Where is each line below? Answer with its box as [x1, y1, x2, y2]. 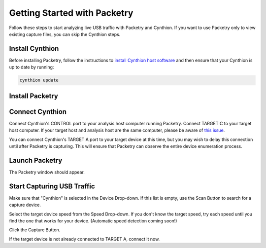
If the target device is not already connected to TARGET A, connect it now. [9, 236, 160, 242]
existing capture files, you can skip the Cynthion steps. [9, 31, 121, 37]
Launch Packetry [9, 156, 63, 165]
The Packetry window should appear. [9, 169, 85, 175]
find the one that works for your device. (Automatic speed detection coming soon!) [9, 217, 177, 224]
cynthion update [19, 77, 59, 83]
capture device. [9, 202, 41, 208]
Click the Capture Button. [9, 227, 61, 233]
